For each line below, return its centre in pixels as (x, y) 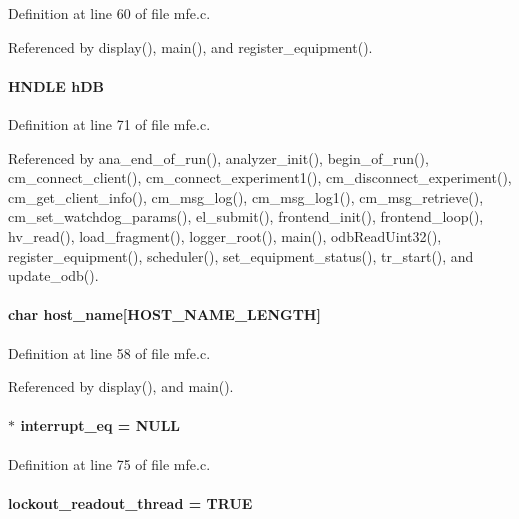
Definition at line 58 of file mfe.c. (109, 352)
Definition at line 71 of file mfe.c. (109, 123)
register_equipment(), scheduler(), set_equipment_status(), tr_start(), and (241, 255)
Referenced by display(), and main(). (121, 386)
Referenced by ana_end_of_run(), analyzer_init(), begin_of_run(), (218, 157)
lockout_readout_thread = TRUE (130, 502)
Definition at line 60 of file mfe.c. (109, 13)
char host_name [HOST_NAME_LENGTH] (164, 314)
